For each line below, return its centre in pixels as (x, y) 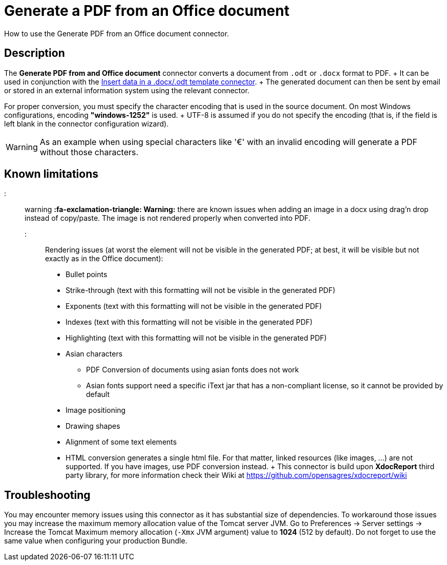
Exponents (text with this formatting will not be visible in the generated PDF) (194, 306)
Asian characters (94, 354)
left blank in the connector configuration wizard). (87, 123)
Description (35, 53)
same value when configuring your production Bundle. (96, 541)
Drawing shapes (93, 426)
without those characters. (89, 152)
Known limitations (51, 174)
